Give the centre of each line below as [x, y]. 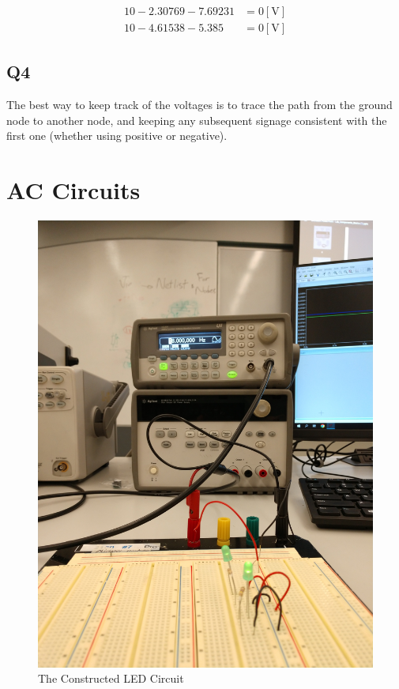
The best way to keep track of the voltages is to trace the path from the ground [199, 105]
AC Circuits [73, 190]
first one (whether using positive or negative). [117, 136]
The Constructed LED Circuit [111, 678]
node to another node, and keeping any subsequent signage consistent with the [197, 120]
